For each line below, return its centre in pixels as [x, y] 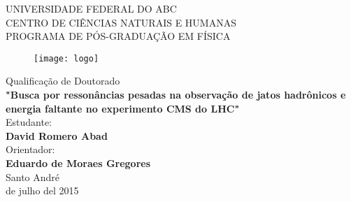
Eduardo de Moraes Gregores [78, 163]
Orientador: [30, 149]
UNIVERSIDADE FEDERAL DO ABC [91, 8]
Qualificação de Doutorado [63, 81]
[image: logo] [66, 58]
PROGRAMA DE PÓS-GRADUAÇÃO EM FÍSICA [118, 36]
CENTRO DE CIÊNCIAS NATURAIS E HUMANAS [121, 22]
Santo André [33, 176]
